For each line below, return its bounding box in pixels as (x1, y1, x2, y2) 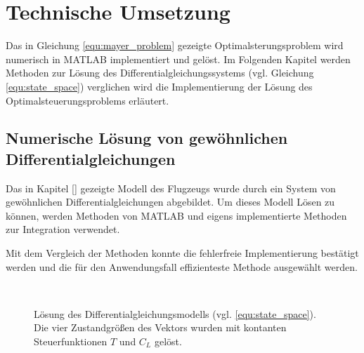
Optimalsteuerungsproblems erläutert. (6, 93, 169, 107)
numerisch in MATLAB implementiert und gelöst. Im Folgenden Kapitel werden (6, 51, 351, 66)
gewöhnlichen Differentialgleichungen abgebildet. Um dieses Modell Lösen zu (6, 194, 335, 209)
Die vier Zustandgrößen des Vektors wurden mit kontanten (34, 320, 287, 335)
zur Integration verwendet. (6, 222, 120, 237)
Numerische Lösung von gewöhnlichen (6, 127, 288, 149)
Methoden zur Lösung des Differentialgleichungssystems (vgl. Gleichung (6, 65, 314, 80)
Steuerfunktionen (34, 334, 108, 349)
